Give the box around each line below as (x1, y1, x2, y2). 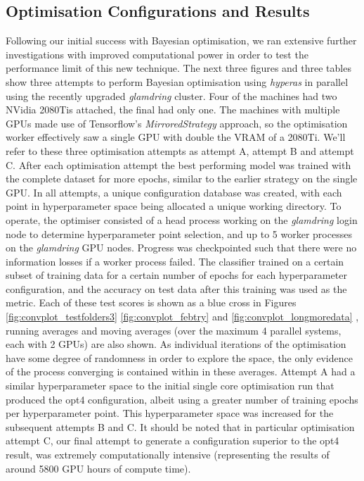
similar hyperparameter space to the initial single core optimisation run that (6, 378, 334, 393)
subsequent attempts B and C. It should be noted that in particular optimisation (6, 419, 355, 434)
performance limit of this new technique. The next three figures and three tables (6, 61, 351, 75)
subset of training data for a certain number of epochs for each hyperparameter (6, 268, 347, 282)
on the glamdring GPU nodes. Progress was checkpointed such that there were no (6, 240, 357, 255)
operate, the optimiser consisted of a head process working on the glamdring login (6, 212, 358, 227)
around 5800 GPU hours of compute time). (6, 461, 191, 475)
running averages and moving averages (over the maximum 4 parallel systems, (6, 323, 342, 337)
